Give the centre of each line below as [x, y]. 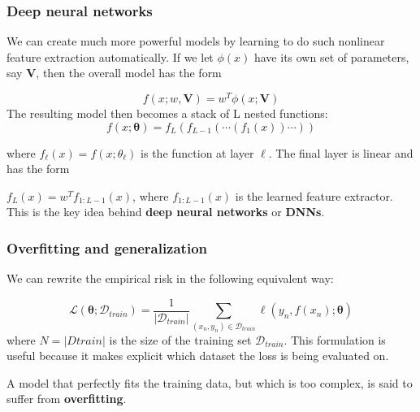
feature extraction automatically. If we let [110, 56]
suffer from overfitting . [67, 399]
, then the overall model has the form [129, 73]
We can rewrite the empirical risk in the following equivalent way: [170, 278]
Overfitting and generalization [107, 247]
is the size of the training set [180, 339]
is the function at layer [197, 152]
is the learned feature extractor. [314, 195]
